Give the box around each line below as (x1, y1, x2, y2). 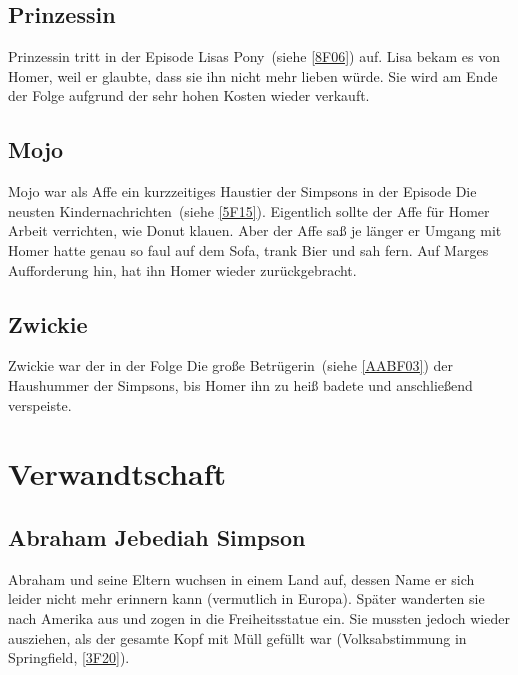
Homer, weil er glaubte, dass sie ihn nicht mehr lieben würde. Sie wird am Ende (8, 65, 498, 86)
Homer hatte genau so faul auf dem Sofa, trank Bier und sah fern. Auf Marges (8, 239, 489, 260)
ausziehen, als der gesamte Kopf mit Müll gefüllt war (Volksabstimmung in (8, 627, 467, 648)
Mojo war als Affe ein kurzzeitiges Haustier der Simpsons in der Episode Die (8, 181, 477, 202)
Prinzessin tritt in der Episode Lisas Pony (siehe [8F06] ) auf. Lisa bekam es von (8, 46, 500, 67)
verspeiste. (8, 394, 72, 415)
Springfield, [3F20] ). (8, 647, 130, 668)
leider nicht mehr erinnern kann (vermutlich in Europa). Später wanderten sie (8, 588, 485, 609)
